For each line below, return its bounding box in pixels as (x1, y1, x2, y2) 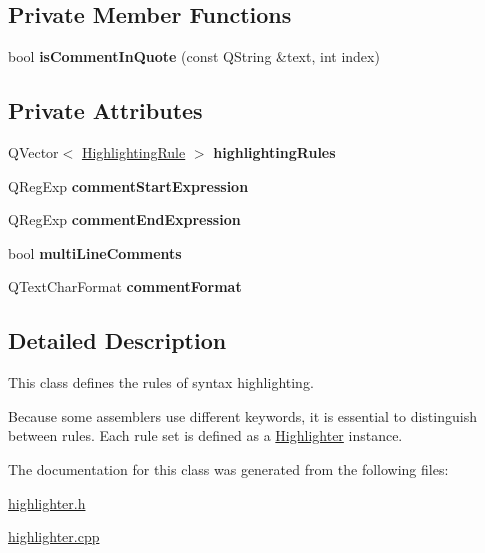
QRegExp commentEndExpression (8, 209, 241, 230)
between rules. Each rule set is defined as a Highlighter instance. (8, 425, 403, 446)
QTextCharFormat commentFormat (8, 276, 242, 297)
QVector (8, 142, 59, 162)
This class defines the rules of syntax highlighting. (8, 372, 314, 393)
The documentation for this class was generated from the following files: (8, 458, 449, 479)
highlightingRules (213, 142, 336, 162)
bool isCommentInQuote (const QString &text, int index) (8, 46, 380, 67)
